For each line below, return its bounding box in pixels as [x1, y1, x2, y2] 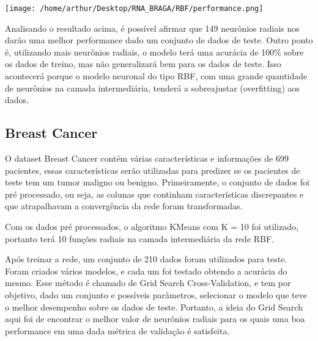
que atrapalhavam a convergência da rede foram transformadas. [5, 199, 243, 212]
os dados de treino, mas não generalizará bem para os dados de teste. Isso [5, 57, 281, 70]
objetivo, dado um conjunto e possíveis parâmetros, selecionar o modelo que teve [5, 288, 307, 301]
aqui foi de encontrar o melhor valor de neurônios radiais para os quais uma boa [5, 312, 305, 325]
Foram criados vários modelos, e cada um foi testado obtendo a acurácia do [5, 264, 287, 277]
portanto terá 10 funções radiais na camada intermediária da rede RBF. [5, 232, 275, 245]
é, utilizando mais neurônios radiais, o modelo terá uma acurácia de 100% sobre [5, 45, 304, 58]
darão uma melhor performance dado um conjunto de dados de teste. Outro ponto [5, 34, 313, 46]
